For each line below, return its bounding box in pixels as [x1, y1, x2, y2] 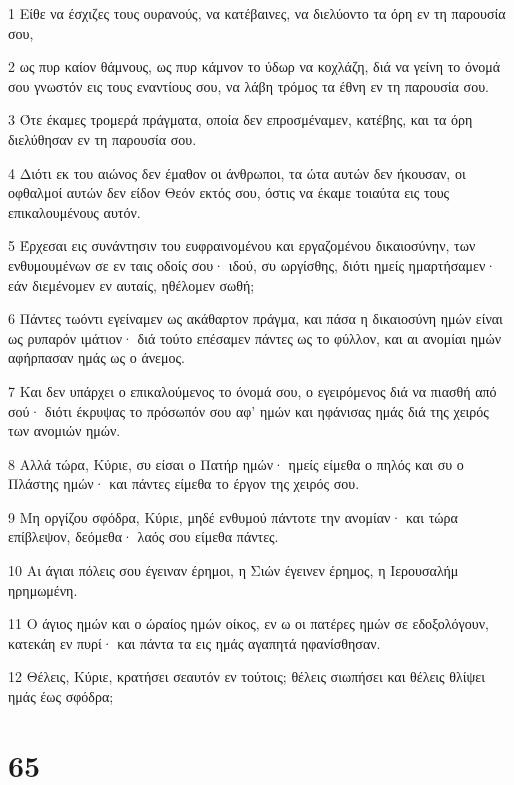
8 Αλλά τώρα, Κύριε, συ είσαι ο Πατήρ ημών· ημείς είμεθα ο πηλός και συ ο [8, 453, 464, 474]
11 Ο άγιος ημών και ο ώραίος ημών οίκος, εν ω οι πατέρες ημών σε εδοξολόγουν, [8, 613, 489, 634]
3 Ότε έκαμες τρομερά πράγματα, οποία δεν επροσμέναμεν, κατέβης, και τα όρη [8, 109, 473, 130]
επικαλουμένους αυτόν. [8, 201, 141, 222]
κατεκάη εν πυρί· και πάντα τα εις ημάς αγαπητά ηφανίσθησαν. [8, 632, 381, 653]
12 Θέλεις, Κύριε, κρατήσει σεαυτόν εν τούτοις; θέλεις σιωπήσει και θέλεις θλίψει [8, 666, 485, 687]
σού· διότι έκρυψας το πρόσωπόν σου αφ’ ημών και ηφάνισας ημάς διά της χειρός [8, 400, 489, 421]
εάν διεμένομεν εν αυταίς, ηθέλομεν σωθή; [8, 274, 255, 295]
